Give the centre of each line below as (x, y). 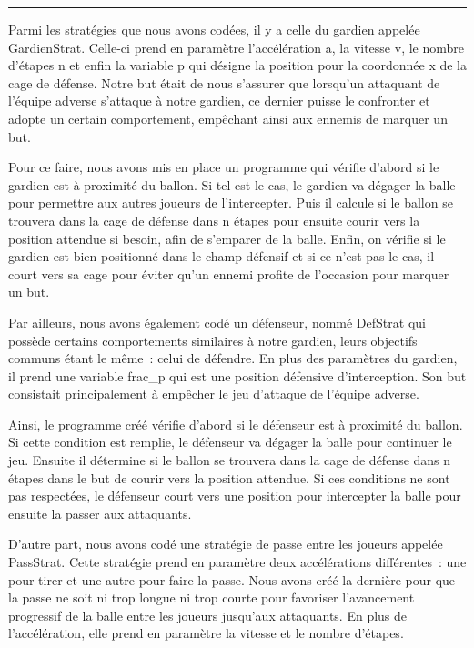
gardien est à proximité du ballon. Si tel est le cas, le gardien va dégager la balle (232, 184)
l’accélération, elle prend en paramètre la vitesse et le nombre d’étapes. (206, 633)
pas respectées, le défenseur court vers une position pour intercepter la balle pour (235, 496)
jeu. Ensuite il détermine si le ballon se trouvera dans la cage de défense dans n (230, 460)
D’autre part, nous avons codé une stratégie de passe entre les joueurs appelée (226, 544)
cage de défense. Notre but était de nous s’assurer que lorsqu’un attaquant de (224, 82)
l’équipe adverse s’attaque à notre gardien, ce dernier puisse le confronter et (219, 101)
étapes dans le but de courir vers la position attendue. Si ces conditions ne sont (229, 477)
